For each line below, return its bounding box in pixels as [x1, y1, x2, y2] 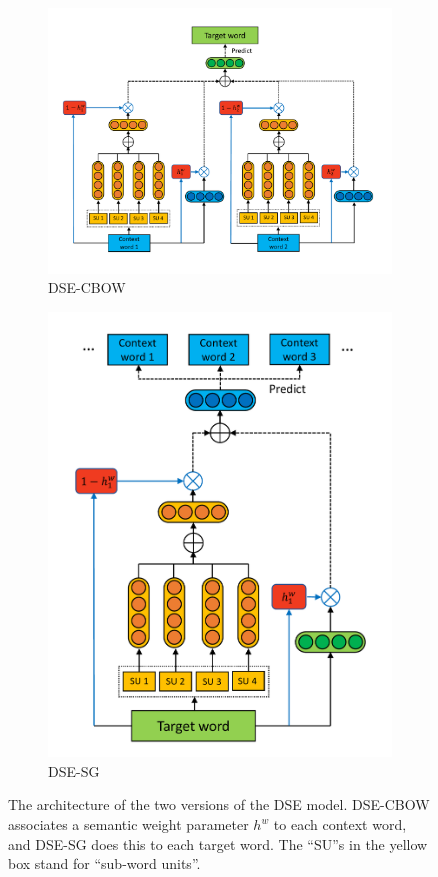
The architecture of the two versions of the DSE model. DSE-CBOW [8, 794, 430, 815]
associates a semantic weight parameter [8, 814, 249, 835]
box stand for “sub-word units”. [8, 853, 201, 874]
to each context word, [273, 814, 407, 835]
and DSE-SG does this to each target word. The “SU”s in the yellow [8, 833, 428, 854]
